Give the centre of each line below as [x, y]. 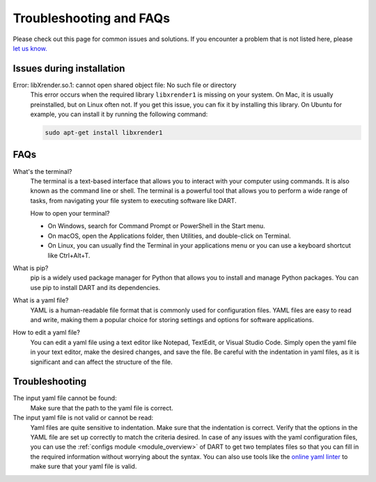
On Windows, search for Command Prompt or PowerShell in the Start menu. [157, 226]
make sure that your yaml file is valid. [84, 467]
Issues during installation [69, 69]
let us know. [30, 48]
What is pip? [31, 268]
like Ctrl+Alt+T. [69, 255]
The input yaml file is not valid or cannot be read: [83, 418]
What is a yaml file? [41, 300]
